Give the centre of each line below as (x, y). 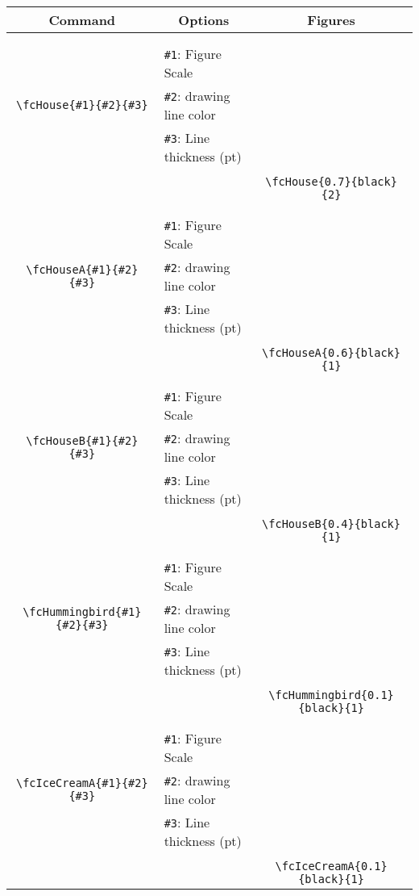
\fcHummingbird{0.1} (331, 695)
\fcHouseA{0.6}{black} (331, 353)
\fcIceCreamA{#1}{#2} (82, 783)
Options (204, 20)
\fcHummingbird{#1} (82, 612)
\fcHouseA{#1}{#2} (82, 270)
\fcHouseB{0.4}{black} (331, 524)
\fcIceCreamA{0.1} (331, 866)
